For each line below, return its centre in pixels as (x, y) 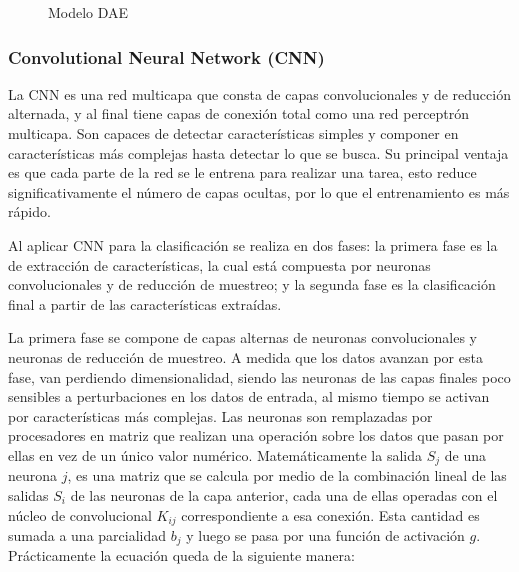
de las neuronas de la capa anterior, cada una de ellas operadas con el (284, 494)
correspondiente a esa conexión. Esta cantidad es (330, 514)
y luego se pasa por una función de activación (325, 535)
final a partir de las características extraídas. (145, 303)
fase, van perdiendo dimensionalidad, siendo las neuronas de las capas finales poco (259, 376)
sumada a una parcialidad (87, 535)
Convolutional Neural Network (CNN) (166, 56)
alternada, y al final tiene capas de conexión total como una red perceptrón (239, 113)
